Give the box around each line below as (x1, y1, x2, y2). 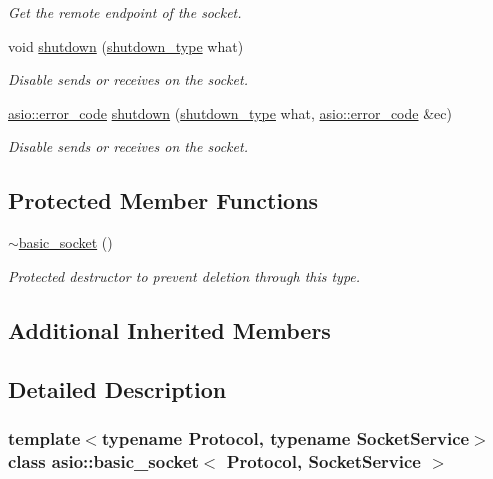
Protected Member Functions (8, 185, 319, 216)
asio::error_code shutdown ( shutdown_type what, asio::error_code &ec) (8, 102, 452, 123)
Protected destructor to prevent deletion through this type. (8, 265, 361, 286)
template (8, 425, 81, 450)
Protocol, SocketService (226, 448, 421, 473)
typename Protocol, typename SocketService (101, 425, 470, 450)
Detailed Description (8, 373, 227, 404)
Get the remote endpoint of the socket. (8, 2, 242, 22)
